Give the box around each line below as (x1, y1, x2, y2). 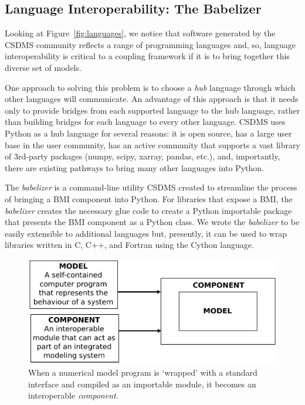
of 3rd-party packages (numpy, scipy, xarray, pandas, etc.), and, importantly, (5, 150, 280, 162)
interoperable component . (28, 389, 118, 401)
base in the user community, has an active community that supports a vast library (5, 138, 300, 151)
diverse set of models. (5, 61, 82, 73)
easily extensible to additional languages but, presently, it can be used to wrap (5, 227, 287, 239)
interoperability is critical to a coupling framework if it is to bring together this (5, 50, 290, 62)
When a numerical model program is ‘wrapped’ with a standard (28, 366, 257, 379)
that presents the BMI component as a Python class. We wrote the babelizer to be (5, 216, 300, 228)
